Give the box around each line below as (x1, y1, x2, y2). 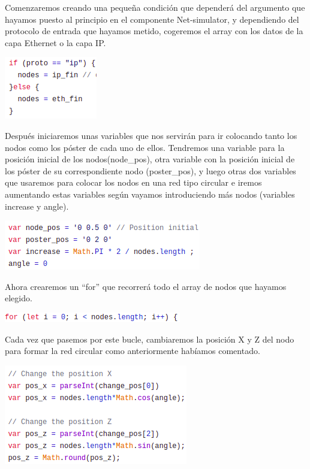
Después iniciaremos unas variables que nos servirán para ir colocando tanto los (5, 129, 297, 141)
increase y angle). (5, 199, 69, 212)
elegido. (5, 292, 32, 304)
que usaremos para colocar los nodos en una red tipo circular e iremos (5, 176, 262, 189)
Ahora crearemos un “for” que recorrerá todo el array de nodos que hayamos (5, 280, 287, 292)
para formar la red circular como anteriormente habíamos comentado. (5, 344, 260, 357)
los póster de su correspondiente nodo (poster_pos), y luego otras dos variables (5, 164, 296, 177)
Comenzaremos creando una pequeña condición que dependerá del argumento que (5, 1, 305, 13)
